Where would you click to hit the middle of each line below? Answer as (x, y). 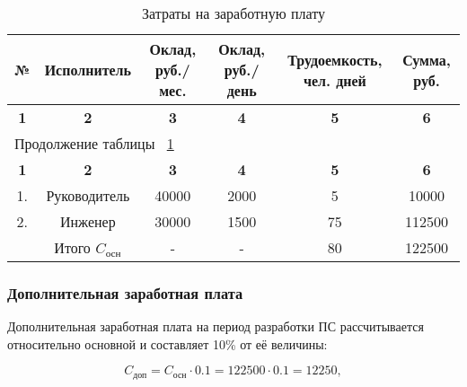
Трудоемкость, (335, 59)
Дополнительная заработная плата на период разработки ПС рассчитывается (216, 326)
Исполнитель (88, 70)
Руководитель (88, 195)
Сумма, (427, 59)
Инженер (88, 221)
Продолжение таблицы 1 (94, 143)
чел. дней (335, 80)
